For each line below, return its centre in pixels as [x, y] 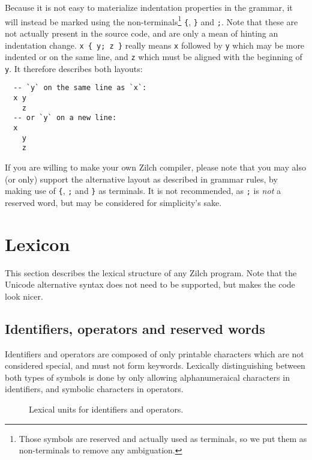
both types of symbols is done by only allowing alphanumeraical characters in [147, 377]
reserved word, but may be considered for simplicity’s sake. [113, 202]
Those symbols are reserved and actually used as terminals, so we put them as [163, 438]
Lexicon [37, 244]
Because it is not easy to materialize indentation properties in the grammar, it [149, 7]
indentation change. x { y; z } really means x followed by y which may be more [155, 45]
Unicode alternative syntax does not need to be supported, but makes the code [150, 284]
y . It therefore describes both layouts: [74, 68]
